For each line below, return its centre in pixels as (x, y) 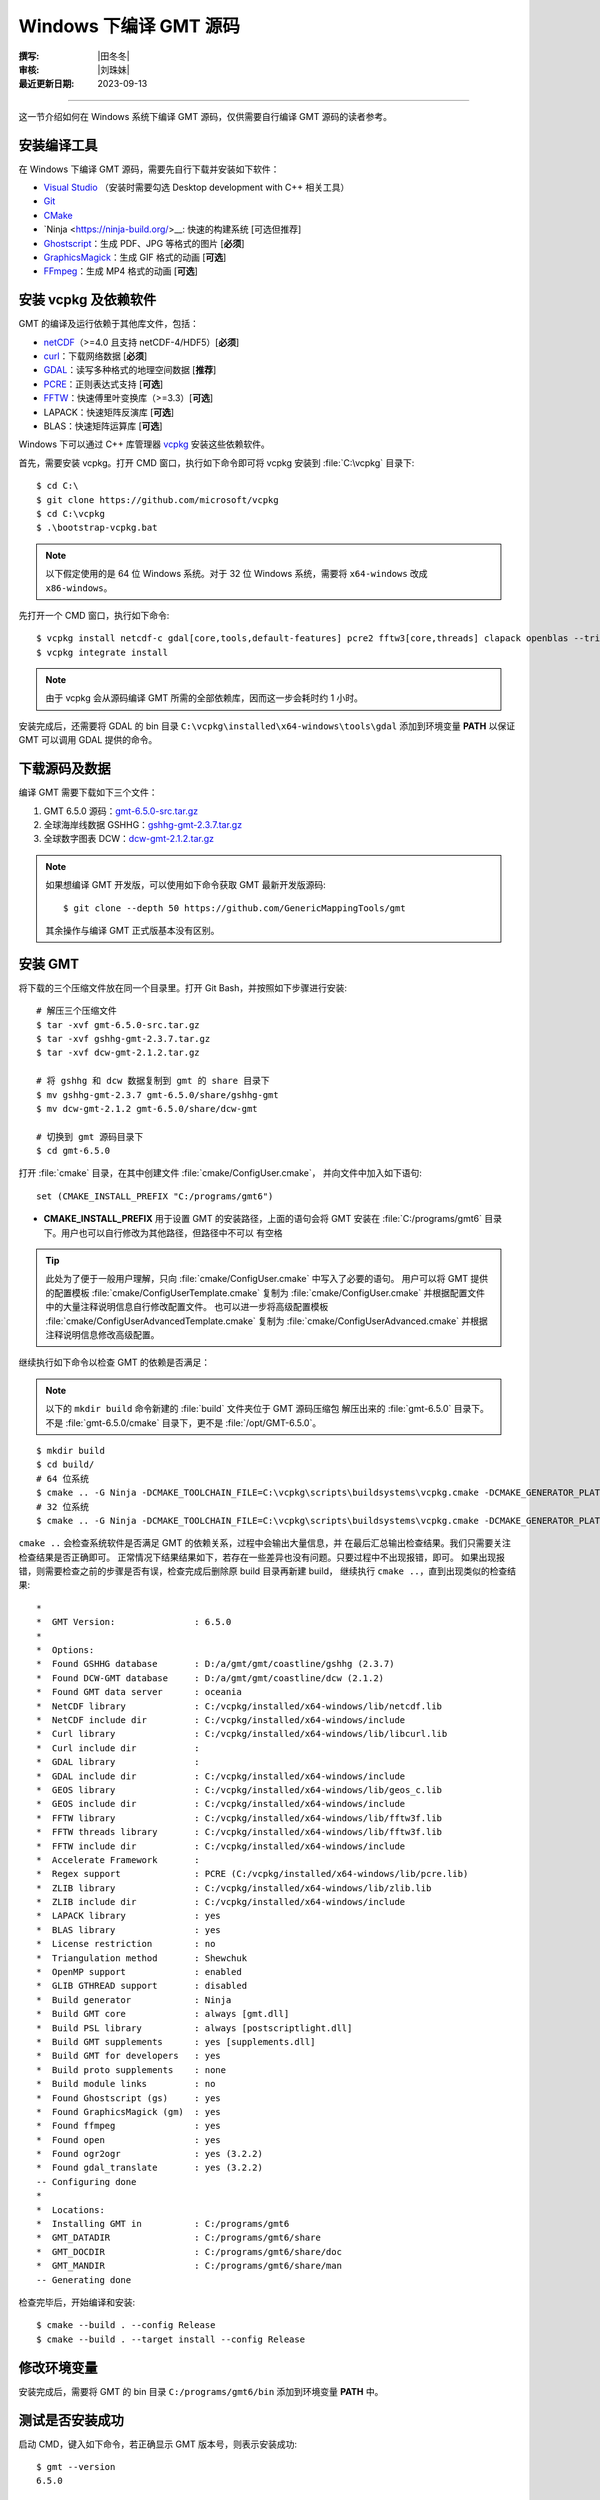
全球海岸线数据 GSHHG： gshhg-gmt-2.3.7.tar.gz (143, 824)
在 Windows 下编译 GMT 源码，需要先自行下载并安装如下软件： (149, 169)
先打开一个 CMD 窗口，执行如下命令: (94, 615)
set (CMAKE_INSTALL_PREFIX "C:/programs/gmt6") (155, 1196)
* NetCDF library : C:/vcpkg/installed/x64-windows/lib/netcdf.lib (239, 1706)
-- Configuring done (86, 2181)
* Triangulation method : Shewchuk (142, 1958)
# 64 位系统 (63, 1478)
